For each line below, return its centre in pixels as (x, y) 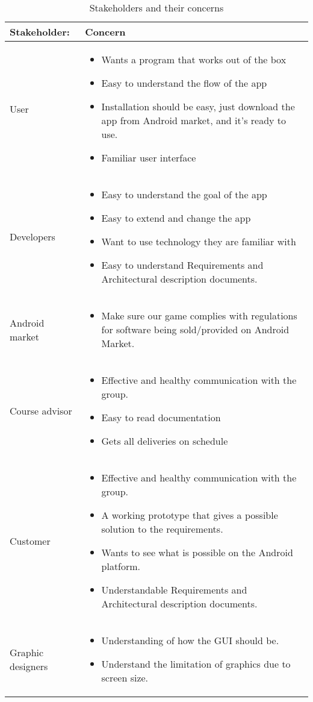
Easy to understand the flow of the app (184, 83)
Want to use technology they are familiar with (199, 241)
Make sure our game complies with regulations (199, 315)
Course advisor (41, 410)
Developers (33, 237)
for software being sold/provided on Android (195, 329)
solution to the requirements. (162, 529)
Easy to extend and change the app (176, 218)
